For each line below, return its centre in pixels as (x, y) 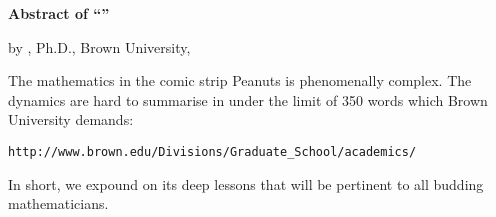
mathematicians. (58, 203)
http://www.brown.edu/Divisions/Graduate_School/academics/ (212, 151)
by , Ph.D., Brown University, (99, 46)
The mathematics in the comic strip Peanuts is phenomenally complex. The (240, 80)
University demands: (71, 119)
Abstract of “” (59, 13)
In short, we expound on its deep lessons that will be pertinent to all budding (246, 183)
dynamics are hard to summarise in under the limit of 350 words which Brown (248, 99)
